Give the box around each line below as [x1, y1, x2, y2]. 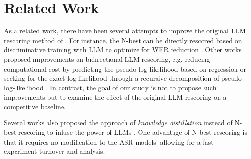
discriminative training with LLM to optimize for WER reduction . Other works [4, 44, 242, 55]
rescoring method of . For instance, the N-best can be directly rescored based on [4, 35, 242, 45]
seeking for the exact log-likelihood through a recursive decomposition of [4, 73, 220, 83]
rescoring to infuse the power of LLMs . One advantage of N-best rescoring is [18, 127, 247, 137]
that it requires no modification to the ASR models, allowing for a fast [4, 136, 214, 146]
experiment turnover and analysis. [4, 146, 105, 156]
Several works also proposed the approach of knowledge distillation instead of [4, 117, 233, 128]
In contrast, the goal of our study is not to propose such [49, 82, 217, 92]
